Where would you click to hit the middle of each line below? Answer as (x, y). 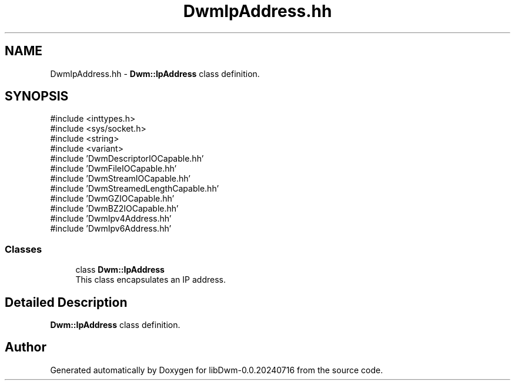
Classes (24, 249)
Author (26, 347)
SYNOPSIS (37, 96)
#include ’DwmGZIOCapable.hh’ (112, 199)
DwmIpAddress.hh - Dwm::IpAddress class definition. (155, 73)
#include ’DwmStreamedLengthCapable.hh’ (135, 189)
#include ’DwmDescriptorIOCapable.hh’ (127, 159)
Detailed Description (66, 302)
